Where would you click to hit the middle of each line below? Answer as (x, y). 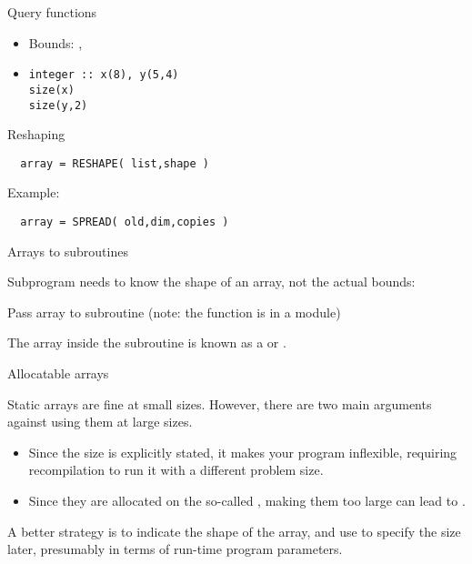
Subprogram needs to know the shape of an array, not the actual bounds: (211, 282)
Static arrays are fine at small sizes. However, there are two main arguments (220, 403)
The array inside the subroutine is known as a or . (147, 342)
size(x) (51, 90)
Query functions (52, 12)
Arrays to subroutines (68, 251)
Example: (34, 192)
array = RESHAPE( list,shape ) (115, 163)
